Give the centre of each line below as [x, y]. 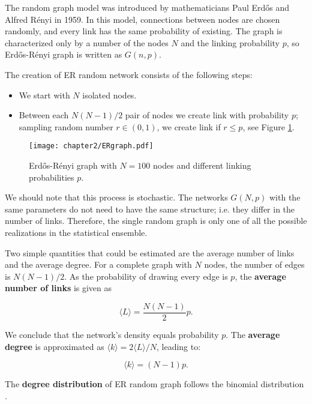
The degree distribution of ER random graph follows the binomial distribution [154, 384]
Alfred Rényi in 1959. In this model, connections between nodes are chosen [142, 19]
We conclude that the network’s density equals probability [112, 334]
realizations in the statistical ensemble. [76, 232]
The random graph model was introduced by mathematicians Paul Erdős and [147, 7]
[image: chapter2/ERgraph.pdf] [91, 146]
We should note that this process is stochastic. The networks [116, 197]
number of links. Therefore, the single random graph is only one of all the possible [156, 221]
